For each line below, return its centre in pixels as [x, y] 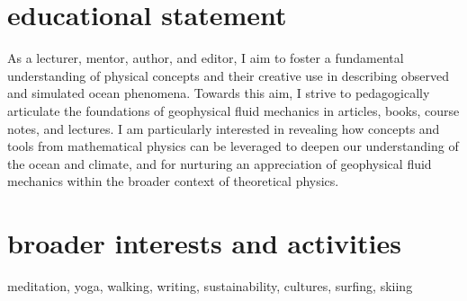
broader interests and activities [204, 243]
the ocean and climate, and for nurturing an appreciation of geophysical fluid [220, 163]
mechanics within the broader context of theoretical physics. [173, 181]
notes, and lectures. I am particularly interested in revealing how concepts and [224, 128]
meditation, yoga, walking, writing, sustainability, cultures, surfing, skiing [210, 286]
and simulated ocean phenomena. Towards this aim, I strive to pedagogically [219, 93]
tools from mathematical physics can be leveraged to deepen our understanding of [233, 146]
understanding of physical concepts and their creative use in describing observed [229, 75]
